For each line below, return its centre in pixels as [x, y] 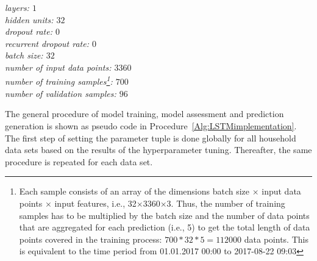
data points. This [276, 239]
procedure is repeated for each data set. [79, 161]
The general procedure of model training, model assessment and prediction [144, 114]
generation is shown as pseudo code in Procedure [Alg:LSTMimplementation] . [151, 126]
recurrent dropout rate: [47, 43]
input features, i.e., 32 [95, 203]
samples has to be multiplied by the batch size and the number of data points [164, 215]
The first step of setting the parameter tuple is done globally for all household [151, 138]
